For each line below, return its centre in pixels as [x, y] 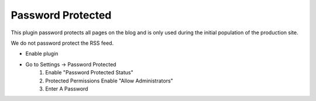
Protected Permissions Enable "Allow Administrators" [109, 81]
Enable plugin [42, 54]
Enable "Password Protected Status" [90, 73]
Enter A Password [67, 89]
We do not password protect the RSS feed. [62, 43]
